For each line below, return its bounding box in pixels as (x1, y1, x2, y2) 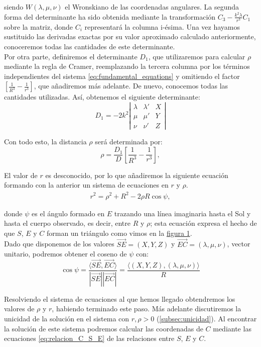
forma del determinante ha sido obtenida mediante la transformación (4, 11, 216, 22)
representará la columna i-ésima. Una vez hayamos (84, 21, 240, 32)
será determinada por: (95, 136, 163, 147)
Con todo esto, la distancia (4, 136, 87, 147)
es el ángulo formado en (32, 208, 105, 218)
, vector (227, 238, 250, 249)
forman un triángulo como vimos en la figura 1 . (46, 227, 192, 238)
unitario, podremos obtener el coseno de (4, 248, 127, 259)
